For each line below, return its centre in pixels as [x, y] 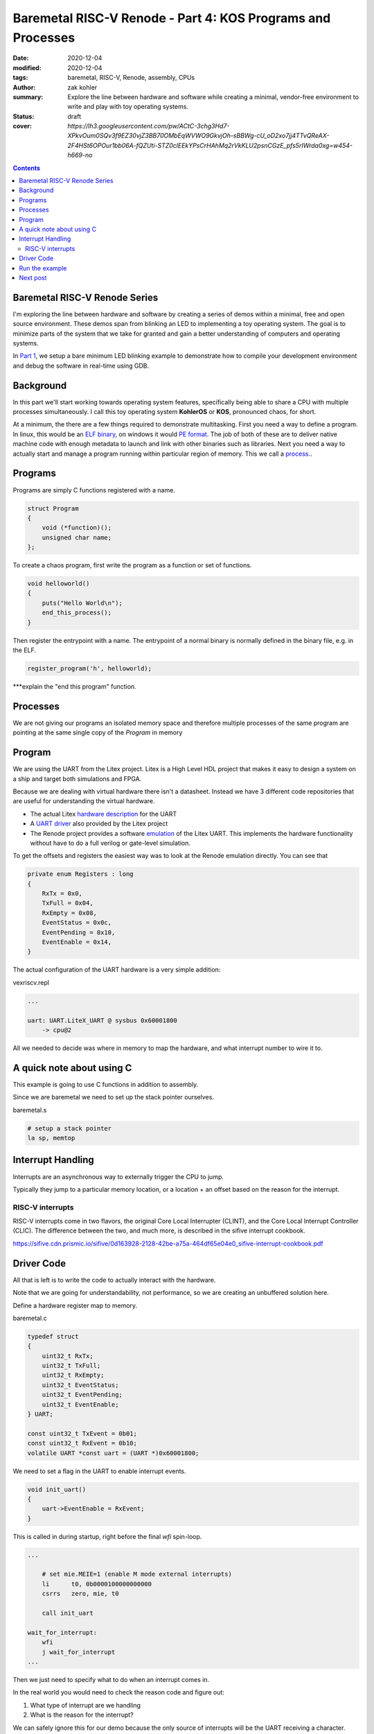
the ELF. [25, 650]
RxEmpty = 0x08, [69, 913]
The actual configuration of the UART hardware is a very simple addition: [117, 970]
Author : [24, 87]
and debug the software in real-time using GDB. [81, 366]
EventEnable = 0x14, [77, 942]
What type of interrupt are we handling [86, 1705]
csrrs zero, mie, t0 [80, 1594]
